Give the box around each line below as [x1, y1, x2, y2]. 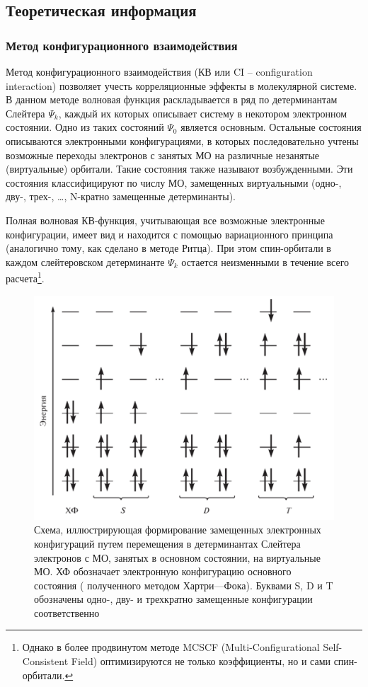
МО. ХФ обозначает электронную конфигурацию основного [34, 564, 292, 579]
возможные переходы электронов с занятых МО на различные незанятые [6, 147, 320, 162]
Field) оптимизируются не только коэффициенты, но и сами [71, 654, 330, 669]
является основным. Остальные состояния [180, 120, 362, 134]
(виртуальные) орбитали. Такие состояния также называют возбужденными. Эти [6, 161, 353, 176]
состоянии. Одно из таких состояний [6, 120, 164, 134]
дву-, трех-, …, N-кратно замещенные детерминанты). [6, 189, 236, 204]
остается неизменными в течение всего [181, 254, 350, 269]
